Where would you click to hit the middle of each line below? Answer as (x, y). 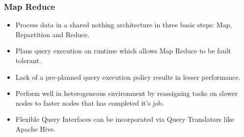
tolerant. (28, 60)
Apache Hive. (36, 128)
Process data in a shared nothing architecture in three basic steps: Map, (124, 25)
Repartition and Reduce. (52, 34)
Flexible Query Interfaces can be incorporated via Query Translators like (125, 119)
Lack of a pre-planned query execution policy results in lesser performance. (128, 77)
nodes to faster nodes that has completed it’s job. (90, 103)
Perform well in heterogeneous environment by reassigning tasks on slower (126, 93)
